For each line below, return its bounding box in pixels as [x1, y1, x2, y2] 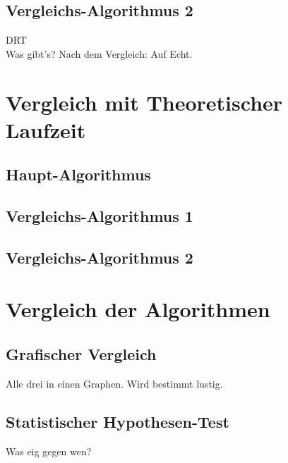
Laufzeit [6, 115, 86, 144]
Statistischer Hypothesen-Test [6, 410, 229, 432]
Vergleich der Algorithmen [6, 295, 270, 323]
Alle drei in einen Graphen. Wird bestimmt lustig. [6, 376, 223, 390]
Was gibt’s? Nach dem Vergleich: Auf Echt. [6, 46, 193, 61]
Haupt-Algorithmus [6, 163, 151, 185]
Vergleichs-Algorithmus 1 [6, 205, 193, 227]
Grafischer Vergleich [6, 343, 157, 365]
